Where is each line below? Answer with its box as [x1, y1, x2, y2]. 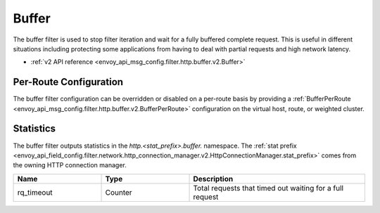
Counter [105, 187, 133, 197]
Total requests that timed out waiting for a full [193, 183, 344, 193]
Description [193, 174, 234, 183]
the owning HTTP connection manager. [13, 161, 127, 169]
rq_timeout [17, 187, 53, 197]
